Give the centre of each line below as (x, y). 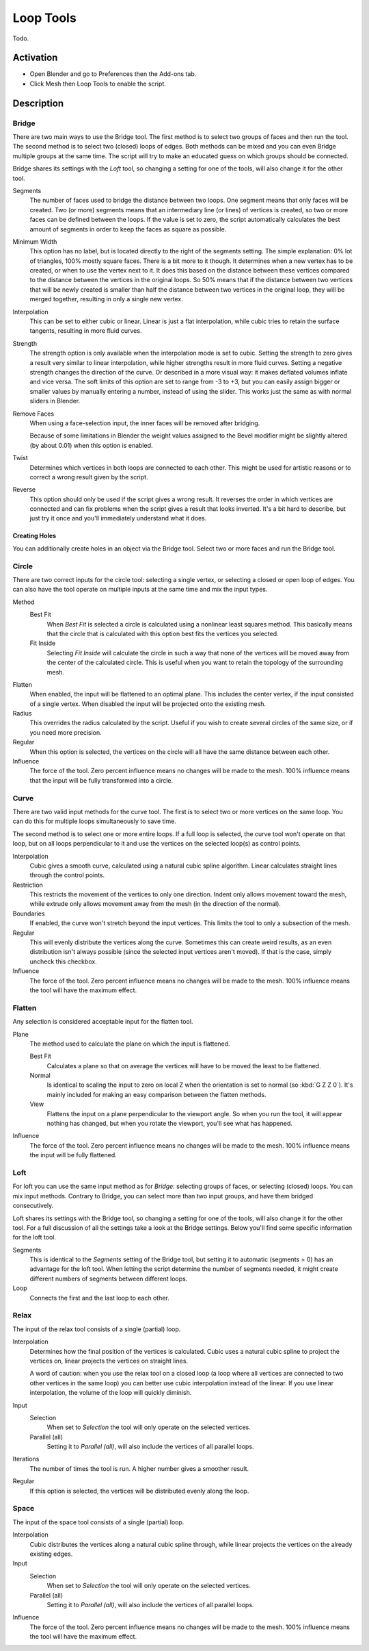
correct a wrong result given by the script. (89, 477)
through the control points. (67, 875)
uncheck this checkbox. (63, 961)
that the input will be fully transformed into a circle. (101, 780)
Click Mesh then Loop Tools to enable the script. (98, 84)
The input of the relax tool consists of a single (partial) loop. (97, 1329)
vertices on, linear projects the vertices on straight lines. (109, 1361)
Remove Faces (33, 414)
